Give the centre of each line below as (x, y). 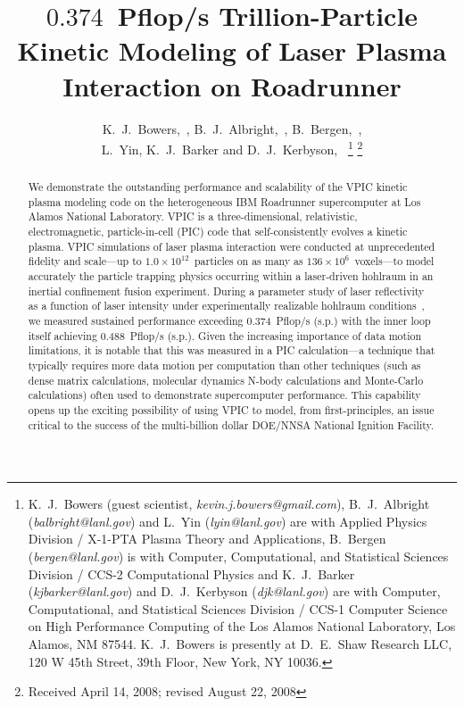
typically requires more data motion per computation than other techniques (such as (224, 365)
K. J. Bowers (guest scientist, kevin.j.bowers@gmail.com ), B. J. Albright (229, 504)
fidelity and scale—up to (85, 261)
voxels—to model (394, 261)
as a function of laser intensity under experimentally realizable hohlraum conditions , (226, 306)
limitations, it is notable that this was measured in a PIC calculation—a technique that (232, 350)
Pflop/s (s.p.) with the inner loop (353, 321)
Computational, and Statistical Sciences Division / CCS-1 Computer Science (238, 608)
